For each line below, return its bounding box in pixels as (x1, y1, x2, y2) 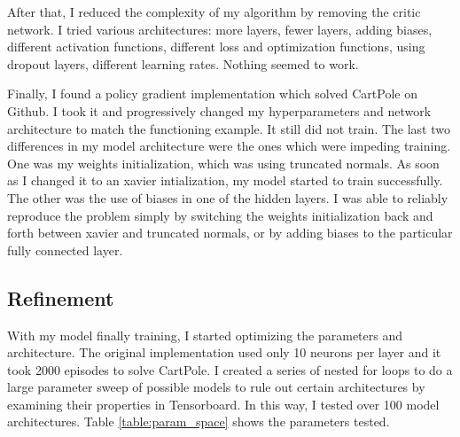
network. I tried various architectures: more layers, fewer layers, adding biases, (7, 20, 433, 38)
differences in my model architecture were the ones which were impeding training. (7, 137, 451, 155)
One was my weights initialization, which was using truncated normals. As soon (7, 153, 440, 172)
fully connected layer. (7, 240, 123, 259)
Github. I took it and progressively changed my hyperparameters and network (7, 101, 432, 120)
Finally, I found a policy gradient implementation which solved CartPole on (7, 84, 417, 103)
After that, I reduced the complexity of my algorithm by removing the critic (7, 3, 421, 20)
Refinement (7, 284, 114, 311)
